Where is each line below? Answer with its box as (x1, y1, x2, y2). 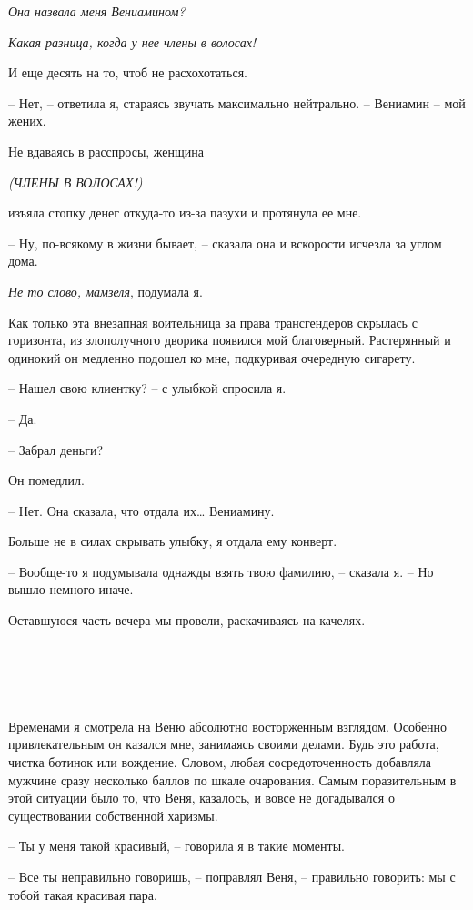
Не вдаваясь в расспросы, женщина (8, 141, 205, 160)
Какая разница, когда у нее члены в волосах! (8, 32, 257, 51)
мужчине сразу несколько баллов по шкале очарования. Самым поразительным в (8, 770, 457, 789)
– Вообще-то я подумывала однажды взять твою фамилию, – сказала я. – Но (8, 561, 434, 581)
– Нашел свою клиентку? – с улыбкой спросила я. (8, 379, 287, 398)
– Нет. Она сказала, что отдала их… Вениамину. (8, 500, 275, 520)
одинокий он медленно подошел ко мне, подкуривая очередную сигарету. (8, 348, 416, 367)
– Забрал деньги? (8, 440, 104, 459)
